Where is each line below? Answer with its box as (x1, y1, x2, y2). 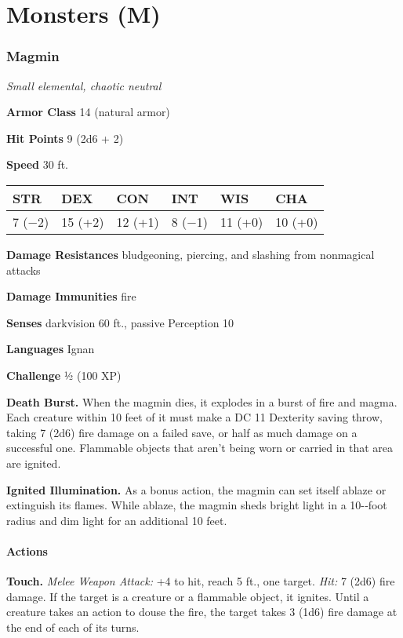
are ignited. (6, 454, 61, 471)
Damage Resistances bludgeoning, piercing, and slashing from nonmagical (6, 246, 375, 262)
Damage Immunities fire (6, 288, 136, 304)
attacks (6, 261, 41, 278)
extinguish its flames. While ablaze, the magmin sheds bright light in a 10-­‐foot (6, 497, 387, 513)
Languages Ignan (6, 341, 95, 357)
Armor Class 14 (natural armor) (6, 104, 170, 120)
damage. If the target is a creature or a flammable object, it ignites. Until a (6, 588, 369, 604)
